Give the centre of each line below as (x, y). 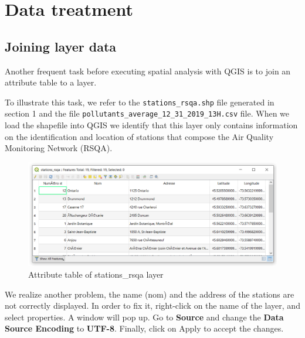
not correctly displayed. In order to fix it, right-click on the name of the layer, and (152, 305)
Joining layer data (61, 46)
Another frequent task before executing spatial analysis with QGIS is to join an (148, 71)
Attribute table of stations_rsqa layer (96, 274)
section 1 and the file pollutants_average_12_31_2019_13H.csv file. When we (147, 113)
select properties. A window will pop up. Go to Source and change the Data (144, 317)
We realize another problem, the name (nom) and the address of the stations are (150, 294)
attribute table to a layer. (51, 82)
